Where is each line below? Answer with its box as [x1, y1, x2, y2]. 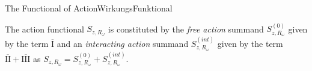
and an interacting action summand [57, 37, 189, 50]
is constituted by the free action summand [108, 22, 264, 35]
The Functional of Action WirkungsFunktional [5, 2, 173, 14]
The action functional [5, 22, 84, 35]
